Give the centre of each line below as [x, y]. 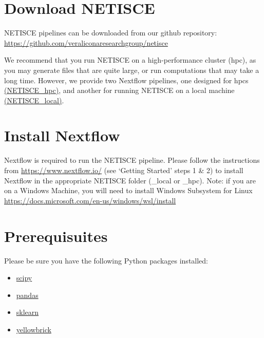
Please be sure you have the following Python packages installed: [106, 260]
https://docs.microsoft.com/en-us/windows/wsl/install [90, 200]
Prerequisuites [56, 236]
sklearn [27, 312]
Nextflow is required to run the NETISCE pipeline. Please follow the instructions [132, 160]
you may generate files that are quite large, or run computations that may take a [132, 70]
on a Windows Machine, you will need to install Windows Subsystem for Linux [128, 190]
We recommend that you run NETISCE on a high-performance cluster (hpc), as [130, 60]
